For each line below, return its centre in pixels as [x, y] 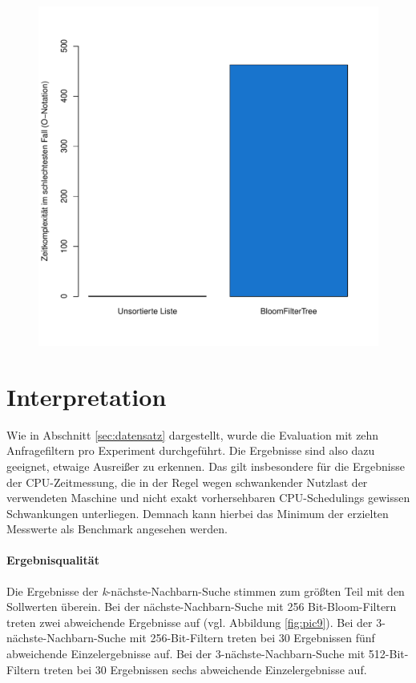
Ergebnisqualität [53, 560]
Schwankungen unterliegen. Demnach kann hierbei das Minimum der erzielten [198, 513]
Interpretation [87, 396]
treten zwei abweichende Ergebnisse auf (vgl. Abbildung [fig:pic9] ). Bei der [190, 622]
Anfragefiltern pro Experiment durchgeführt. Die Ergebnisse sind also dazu [191, 450]
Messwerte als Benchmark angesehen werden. [117, 529]
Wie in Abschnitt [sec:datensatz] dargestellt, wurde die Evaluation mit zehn [193, 434]
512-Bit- [388, 654]
